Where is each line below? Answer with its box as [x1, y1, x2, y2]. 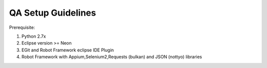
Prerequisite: [9, 24, 36, 30]
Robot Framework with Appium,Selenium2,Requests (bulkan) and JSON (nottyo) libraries [21, 54, 202, 60]
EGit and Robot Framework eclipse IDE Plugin [21, 47, 114, 53]
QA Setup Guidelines [9, 7, 96, 18]
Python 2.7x [21, 33, 46, 39]
